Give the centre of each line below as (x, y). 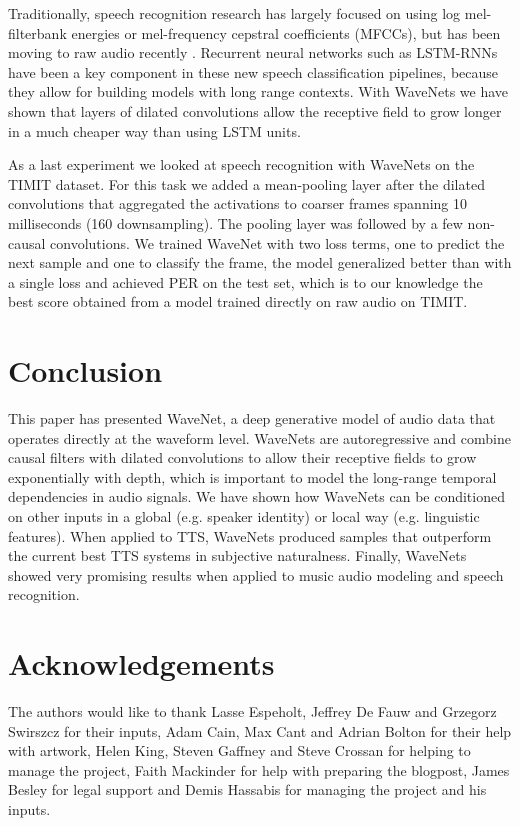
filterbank (37, 32)
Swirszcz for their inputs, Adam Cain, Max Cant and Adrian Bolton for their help (260, 730)
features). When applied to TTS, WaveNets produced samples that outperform (250, 535)
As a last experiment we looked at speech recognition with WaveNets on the (241, 164)
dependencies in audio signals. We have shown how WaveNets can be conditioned (256, 496)
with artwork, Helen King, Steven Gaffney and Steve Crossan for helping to (239, 750)
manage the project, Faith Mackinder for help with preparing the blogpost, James (259, 769)
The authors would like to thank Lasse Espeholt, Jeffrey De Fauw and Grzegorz (252, 711)
